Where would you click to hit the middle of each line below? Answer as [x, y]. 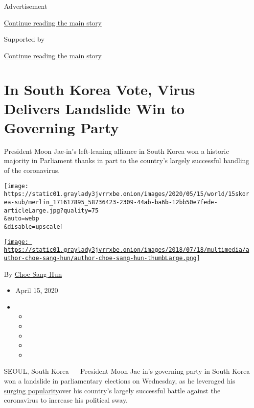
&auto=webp [22, 219]
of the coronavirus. [32, 170]
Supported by [24, 39]
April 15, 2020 [37, 290]
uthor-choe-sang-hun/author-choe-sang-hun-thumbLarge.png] [102, 258]
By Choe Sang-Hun [33, 274]
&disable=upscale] [34, 227]
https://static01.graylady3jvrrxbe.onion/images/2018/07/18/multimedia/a [127, 250]
